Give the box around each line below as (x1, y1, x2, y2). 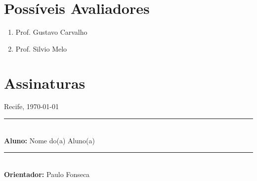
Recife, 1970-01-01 (4, 101, 59, 112)
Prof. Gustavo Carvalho (15, 27, 87, 37)
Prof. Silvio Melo (15, 43, 67, 54)
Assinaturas (4, 72, 86, 93)
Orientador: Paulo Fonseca (4, 169, 90, 179)
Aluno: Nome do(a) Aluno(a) (4, 135, 95, 145)
